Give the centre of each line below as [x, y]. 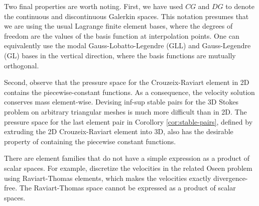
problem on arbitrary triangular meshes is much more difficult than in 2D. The [125, 111]
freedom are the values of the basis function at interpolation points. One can [122, 35]
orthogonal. [22, 65]
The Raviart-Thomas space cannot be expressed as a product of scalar [127, 188]
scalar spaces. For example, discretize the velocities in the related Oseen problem [128, 168]
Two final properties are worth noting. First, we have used [94, 6]
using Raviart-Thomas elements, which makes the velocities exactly [108, 178]
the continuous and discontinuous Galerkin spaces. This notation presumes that [126, 16]
